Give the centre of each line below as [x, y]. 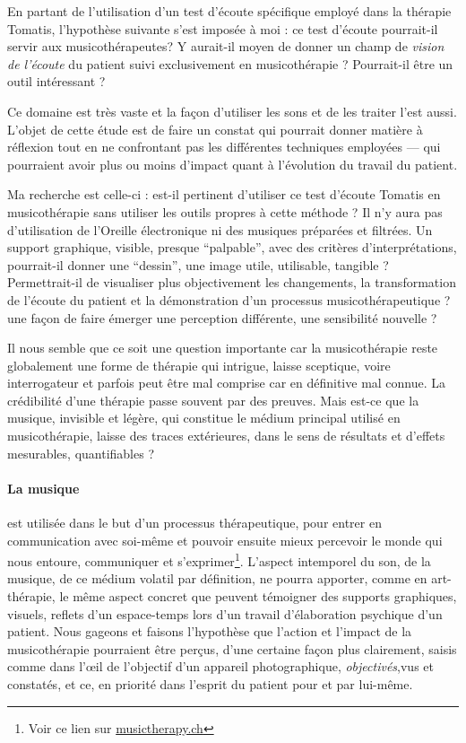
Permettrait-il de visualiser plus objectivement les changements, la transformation [232, 282]
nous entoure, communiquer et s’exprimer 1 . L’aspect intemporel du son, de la [219, 559]
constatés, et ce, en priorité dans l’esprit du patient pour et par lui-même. [210, 684]
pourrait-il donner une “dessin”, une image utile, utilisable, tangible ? [198, 264]
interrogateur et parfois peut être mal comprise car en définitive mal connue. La [227, 383]
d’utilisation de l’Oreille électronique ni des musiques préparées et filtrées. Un [220, 229]
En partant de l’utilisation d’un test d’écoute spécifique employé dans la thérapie [229, 11]
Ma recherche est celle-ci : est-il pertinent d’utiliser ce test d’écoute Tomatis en [224, 194]
